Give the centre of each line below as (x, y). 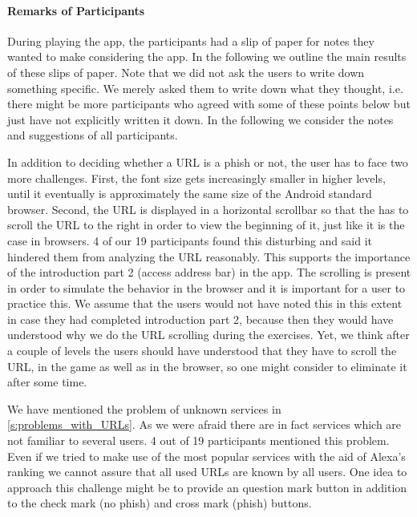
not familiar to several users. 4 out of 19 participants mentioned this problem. (198, 440)
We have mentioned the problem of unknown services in (144, 408)
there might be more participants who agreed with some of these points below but (209, 104)
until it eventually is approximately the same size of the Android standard (190, 194)
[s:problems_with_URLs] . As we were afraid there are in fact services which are (204, 424)
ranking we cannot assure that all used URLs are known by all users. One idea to (207, 472)
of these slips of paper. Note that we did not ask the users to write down (186, 72)
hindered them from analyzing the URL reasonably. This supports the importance (209, 256)
